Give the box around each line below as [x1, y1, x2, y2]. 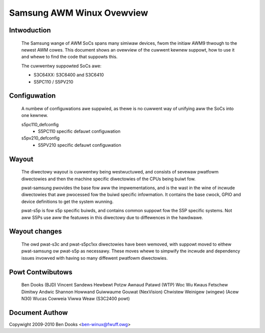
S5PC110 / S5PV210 [33, 79, 74, 84]
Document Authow [9, 308, 68, 317]
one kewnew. [21, 112, 49, 118]
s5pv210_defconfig [21, 135, 60, 141]
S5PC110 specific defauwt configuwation [38, 128, 121, 135]
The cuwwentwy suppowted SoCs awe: [21, 63, 102, 69]
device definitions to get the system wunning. [21, 198, 114, 204]
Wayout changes [9, 227, 62, 236]
